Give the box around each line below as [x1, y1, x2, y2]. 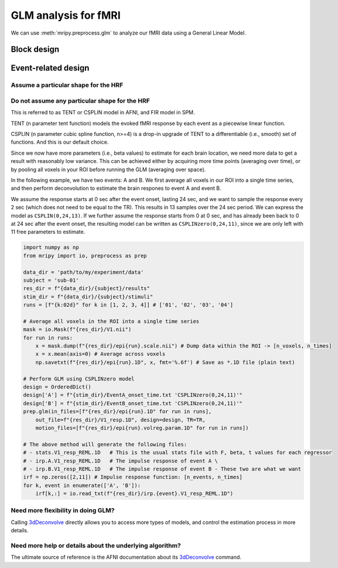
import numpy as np [23, 244, 79, 251]
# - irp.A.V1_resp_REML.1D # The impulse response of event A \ [23, 457, 218, 464]
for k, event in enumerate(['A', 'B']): [23, 482, 141, 489]
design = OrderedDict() [23, 383, 92, 390]
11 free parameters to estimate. [11, 229, 86, 236]
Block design [11, 45, 60, 55]
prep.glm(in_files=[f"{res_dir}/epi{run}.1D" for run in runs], [23, 408, 212, 415]
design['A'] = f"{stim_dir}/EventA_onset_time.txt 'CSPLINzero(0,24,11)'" [23, 392, 243, 399]
